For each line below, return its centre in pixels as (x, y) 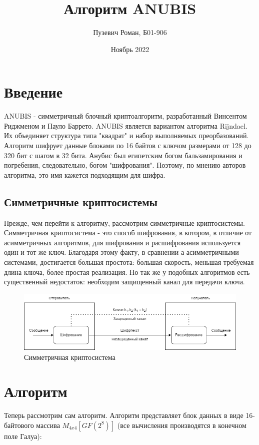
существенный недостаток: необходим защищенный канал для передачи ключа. (124, 282)
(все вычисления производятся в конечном (182, 425)
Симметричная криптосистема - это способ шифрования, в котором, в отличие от (128, 233)
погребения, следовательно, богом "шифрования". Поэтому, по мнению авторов (125, 165)
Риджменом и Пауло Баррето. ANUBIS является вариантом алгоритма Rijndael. (126, 125)
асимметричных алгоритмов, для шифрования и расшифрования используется (122, 242)
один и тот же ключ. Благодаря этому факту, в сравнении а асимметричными (121, 252)
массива (48, 425)
